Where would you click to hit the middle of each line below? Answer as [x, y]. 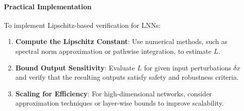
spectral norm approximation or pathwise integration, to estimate [113, 51]
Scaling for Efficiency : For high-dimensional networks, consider [114, 93]
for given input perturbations [188, 67]
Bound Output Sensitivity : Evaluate [75, 67]
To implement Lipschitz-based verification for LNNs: [82, 25]
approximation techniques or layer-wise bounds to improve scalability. [120, 103]
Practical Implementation [48, 6]
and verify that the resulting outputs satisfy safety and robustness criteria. [127, 77]
